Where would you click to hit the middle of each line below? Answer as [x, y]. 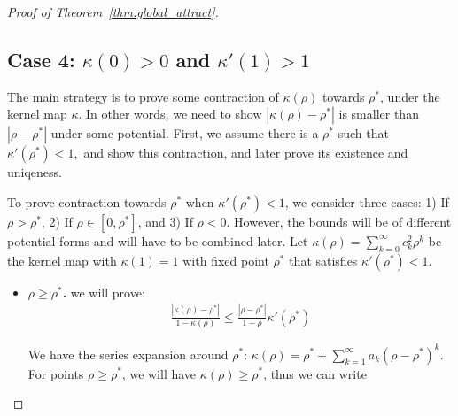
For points [56, 373]
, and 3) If [165, 221]
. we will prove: [104, 292]
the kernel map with [62, 260]
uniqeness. [35, 172]
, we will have [159, 373]
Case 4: [41, 59]
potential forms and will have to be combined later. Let [158, 240]
